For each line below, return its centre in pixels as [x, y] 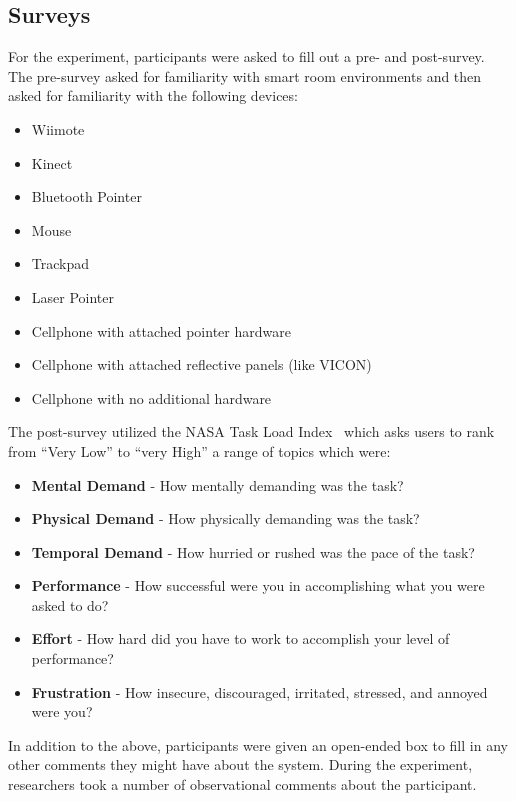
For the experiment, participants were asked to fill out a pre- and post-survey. [246, 56]
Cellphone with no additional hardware [151, 397]
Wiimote [58, 128]
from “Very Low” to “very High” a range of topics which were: [199, 450]
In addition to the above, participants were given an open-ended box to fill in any [258, 744]
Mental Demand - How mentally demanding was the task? [217, 484]
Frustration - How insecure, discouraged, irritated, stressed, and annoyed [259, 691]
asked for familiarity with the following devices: [153, 95]
